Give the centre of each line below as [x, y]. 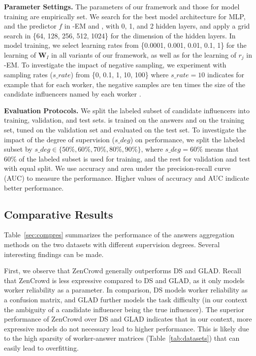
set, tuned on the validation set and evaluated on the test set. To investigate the [125, 129]
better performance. [34, 187]
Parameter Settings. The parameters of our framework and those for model [122, 6]
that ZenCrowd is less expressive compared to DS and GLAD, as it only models [124, 280]
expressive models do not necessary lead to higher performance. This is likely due [127, 328]
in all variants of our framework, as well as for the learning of [144, 54]
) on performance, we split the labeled [188, 139]
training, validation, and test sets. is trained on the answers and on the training [124, 120]
